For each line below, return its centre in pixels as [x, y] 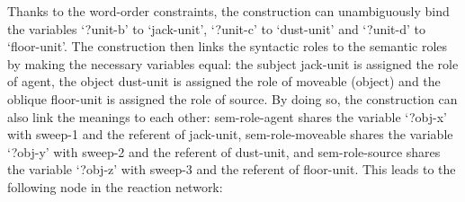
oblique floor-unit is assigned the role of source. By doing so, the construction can [232, 98]
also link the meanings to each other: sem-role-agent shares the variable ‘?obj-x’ [227, 116]
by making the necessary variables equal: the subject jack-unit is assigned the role [233, 63]
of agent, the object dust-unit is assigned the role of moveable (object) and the [224, 81]
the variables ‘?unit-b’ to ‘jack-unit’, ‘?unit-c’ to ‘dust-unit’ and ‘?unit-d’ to [217, 28]
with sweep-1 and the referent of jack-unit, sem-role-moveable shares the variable [230, 134]
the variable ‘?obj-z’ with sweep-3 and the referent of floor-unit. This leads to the [232, 169]
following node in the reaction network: [115, 186]
